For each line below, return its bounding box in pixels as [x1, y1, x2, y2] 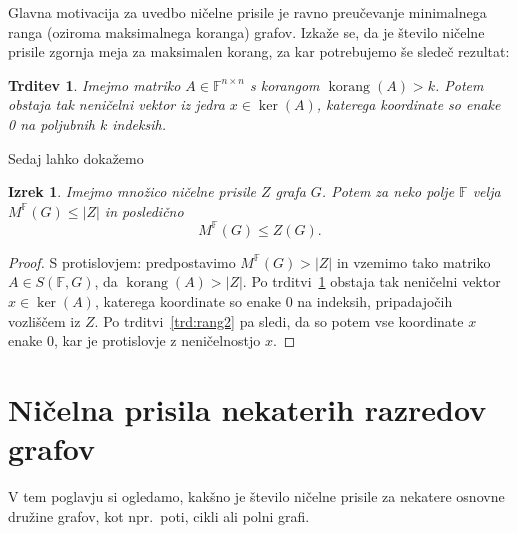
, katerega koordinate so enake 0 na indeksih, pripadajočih [94, 291, 453, 312]
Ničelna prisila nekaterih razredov [8, 389, 487, 429]
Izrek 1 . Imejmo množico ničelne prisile [8, 181, 256, 202]
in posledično [104, 200, 184, 221]
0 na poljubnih [8, 113, 95, 134]
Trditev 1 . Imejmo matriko [8, 74, 181, 95]
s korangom [249, 74, 320, 95]
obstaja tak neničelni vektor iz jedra [8, 94, 225, 115]
